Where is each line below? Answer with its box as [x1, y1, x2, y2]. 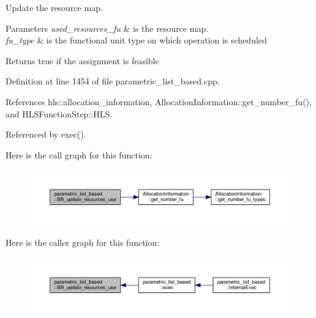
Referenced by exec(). [6, 128, 86, 141]
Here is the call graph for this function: [6, 148, 152, 161]
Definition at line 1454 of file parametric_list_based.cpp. [6, 75, 220, 87]
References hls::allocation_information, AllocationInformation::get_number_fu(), [6, 95, 312, 108]
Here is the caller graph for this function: [6, 236, 160, 249]
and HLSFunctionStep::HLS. [6, 107, 113, 120]
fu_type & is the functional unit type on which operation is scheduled [6, 34, 267, 46]
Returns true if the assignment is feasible [6, 54, 159, 67]
